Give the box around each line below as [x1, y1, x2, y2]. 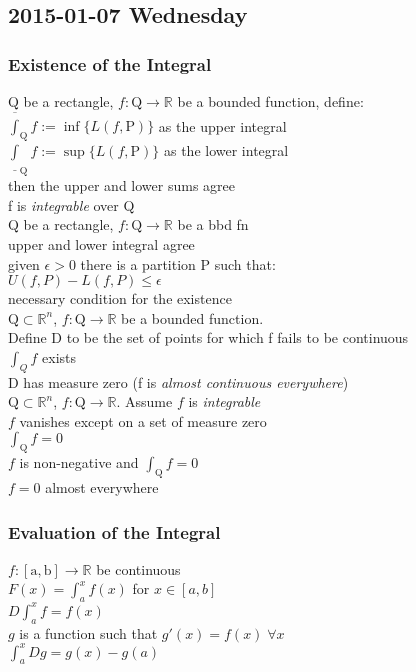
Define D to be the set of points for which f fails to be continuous [8, 327, 409, 348]
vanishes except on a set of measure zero [19, 410, 267, 431]
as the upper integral [158, 115, 287, 136]
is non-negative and [19, 452, 139, 473]
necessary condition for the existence [8, 288, 232, 309]
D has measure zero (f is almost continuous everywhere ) [8, 371, 349, 392]
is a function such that [19, 622, 158, 643]
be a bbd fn [177, 214, 249, 235]
